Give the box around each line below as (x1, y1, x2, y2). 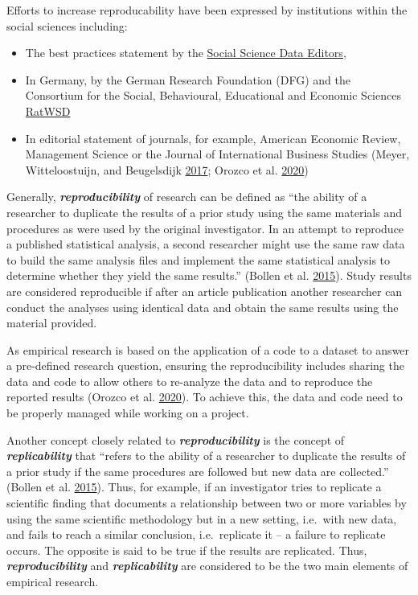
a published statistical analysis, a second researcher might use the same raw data (6, 236, 405, 252)
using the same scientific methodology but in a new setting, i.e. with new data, (6, 510, 397, 527)
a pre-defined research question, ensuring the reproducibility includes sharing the (6, 357, 404, 374)
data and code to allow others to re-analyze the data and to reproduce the (6, 372, 373, 389)
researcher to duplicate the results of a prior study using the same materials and (6, 203, 402, 220)
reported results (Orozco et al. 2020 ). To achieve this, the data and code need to (6, 388, 403, 405)
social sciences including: (6, 17, 128, 34)
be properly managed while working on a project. (6, 404, 249, 421)
